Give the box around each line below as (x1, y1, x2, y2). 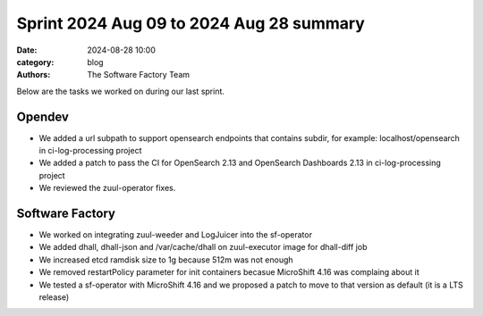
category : (16, 56, 55, 67)
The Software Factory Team (87, 70, 191, 80)
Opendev (16, 109, 69, 124)
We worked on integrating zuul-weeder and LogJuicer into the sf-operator (38, 229, 313, 240)
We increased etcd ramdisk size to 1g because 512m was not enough (38, 254, 294, 265)
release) (38, 292, 70, 303)
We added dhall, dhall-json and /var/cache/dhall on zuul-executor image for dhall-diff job (38, 242, 368, 253)
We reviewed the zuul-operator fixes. (38, 183, 176, 194)
